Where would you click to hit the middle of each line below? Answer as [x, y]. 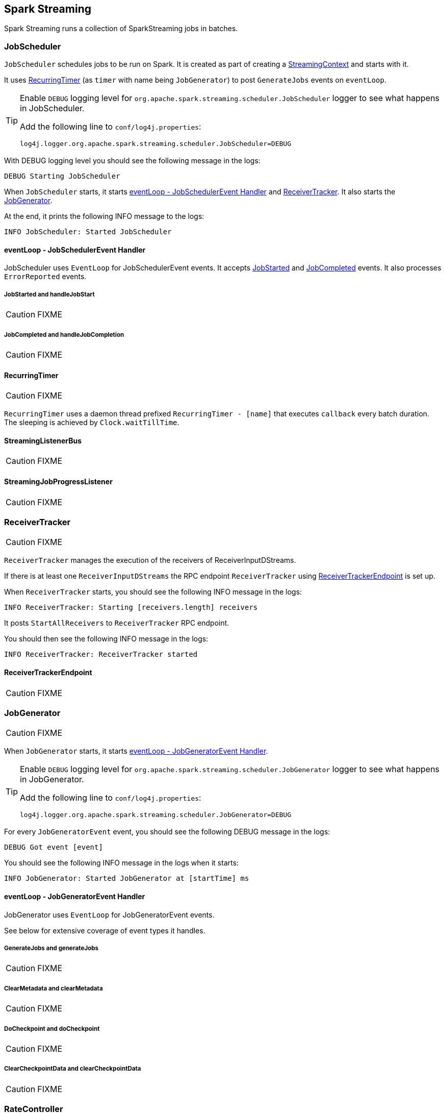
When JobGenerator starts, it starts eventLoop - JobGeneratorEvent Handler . [136, 751]
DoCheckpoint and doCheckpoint [52, 1029]
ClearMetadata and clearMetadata [54, 988]
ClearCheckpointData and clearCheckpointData [73, 1069]
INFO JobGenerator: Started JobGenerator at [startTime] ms [127, 879]
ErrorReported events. [45, 277]
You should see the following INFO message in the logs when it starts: [122, 863]
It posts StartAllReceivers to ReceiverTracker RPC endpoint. [117, 623]
